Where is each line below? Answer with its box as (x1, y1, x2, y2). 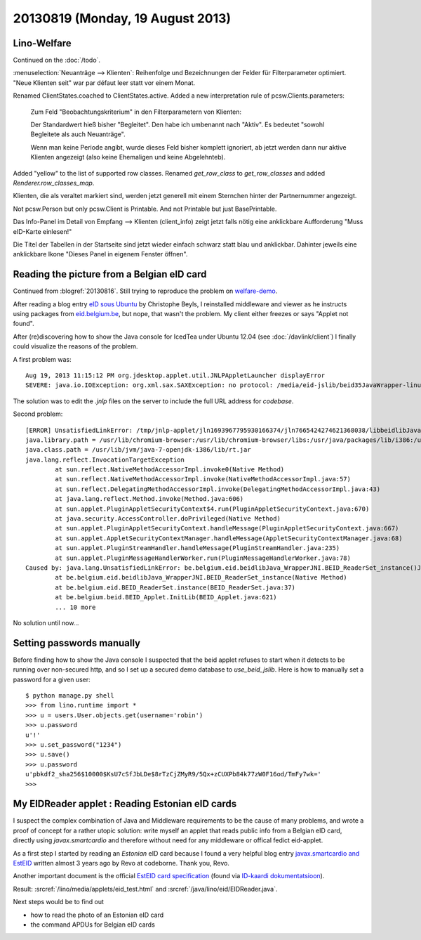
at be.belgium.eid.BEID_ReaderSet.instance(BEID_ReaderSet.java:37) (55, 583, 296, 592)
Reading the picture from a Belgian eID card (13, 268, 207, 280)
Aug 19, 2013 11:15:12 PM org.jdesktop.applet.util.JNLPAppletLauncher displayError (25, 371, 326, 379)
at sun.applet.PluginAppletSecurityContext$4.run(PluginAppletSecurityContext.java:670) (55, 504, 370, 513)
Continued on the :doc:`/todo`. (13, 56, 101, 65)
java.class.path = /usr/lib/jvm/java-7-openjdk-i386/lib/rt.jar (25, 446, 252, 454)
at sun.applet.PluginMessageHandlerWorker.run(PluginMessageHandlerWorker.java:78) (55, 554, 351, 562)
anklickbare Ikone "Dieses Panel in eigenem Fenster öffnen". (13, 250, 188, 259)
